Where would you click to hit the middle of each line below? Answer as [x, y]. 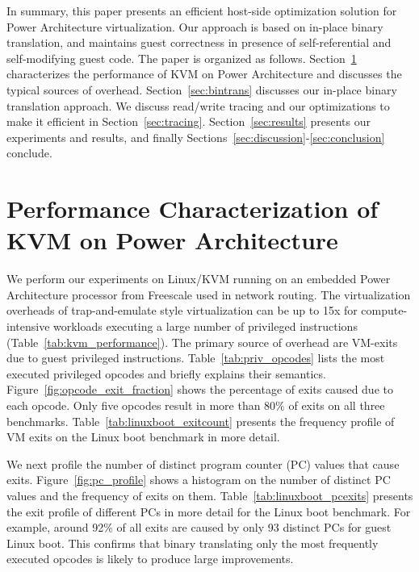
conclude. [29, 153]
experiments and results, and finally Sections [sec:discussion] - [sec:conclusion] [196, 137]
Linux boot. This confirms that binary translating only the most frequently [193, 543]
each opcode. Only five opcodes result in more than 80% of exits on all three [196, 405]
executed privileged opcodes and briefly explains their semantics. [166, 373]
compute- [384, 310]
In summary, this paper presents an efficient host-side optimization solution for [202, 10]
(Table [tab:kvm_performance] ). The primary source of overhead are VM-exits [202, 342]
